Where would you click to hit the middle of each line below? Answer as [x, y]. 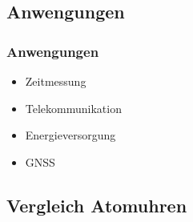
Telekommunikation [73, 108]
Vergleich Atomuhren [97, 205]
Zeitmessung [56, 81]
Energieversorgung [70, 135]
